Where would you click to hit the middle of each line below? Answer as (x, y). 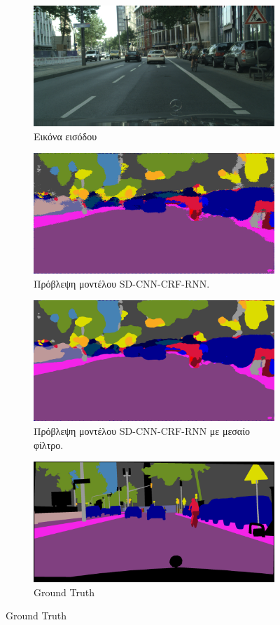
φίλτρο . (49, 444)
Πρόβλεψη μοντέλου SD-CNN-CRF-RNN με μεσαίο (142, 430)
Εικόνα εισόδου (65, 136)
